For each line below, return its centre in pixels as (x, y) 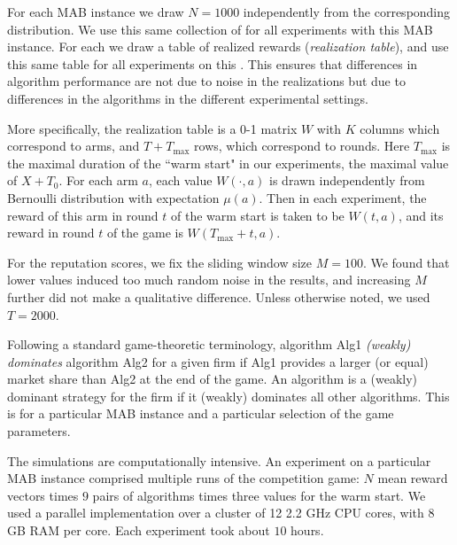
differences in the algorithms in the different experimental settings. (188, 98)
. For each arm (98, 180)
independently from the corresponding (347, 12)
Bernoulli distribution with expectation (113, 197)
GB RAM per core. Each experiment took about (139, 530)
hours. (307, 530)
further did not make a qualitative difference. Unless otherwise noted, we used (219, 296)
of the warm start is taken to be (257, 215)
